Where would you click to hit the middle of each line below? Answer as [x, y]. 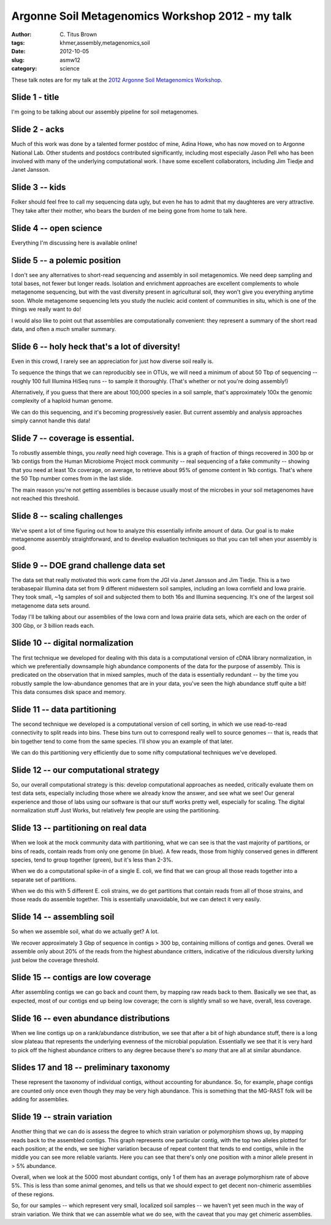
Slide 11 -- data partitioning [64, 709]
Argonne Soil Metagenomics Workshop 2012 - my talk [152, 16]
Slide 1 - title [35, 97]
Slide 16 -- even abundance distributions [91, 1018]
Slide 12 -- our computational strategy [85, 770]
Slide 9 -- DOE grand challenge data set [88, 565]
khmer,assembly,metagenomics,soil [105, 42]
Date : [18, 52]
